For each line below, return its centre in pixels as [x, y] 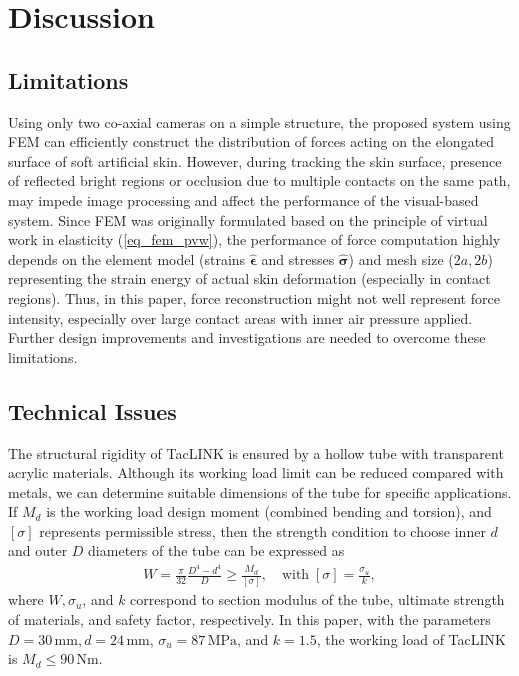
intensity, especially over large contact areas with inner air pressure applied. [240, 317]
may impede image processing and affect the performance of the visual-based [243, 199]
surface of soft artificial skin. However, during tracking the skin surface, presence [255, 160]
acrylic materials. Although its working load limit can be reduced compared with [256, 472]
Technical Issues [92, 410]
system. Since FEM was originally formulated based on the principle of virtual [248, 219]
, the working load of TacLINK [411, 638]
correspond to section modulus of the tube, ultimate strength [317, 599]
